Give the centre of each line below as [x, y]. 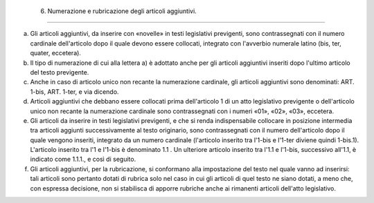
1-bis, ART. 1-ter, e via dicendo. [74, 91]
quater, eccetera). [55, 53]
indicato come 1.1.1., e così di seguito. [83, 159]
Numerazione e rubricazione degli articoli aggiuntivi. [122, 11]
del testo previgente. [60, 72]
